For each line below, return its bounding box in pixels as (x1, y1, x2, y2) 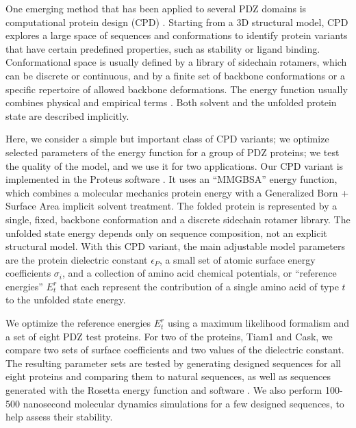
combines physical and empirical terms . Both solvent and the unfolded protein (5, 95, 337, 110)
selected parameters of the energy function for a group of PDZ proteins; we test (5, 144, 340, 159)
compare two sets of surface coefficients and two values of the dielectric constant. (5, 342, 344, 357)
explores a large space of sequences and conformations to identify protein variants (5, 28, 348, 42)
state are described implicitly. (5, 108, 129, 123)
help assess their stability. (5, 410, 113, 424)
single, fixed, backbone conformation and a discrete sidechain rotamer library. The (5, 212, 351, 226)
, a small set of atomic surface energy (159, 252, 316, 266)
